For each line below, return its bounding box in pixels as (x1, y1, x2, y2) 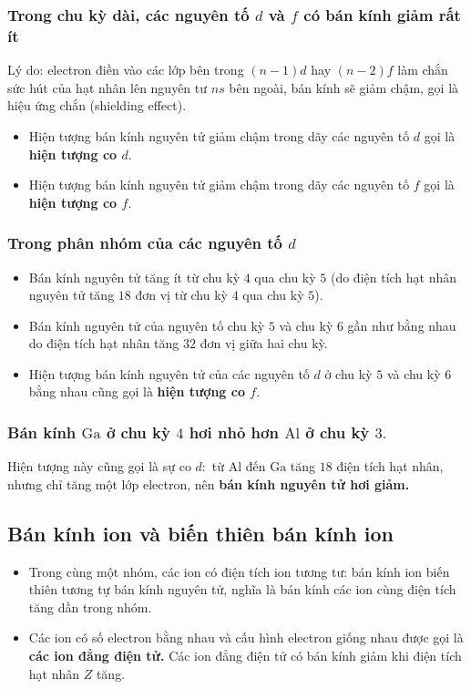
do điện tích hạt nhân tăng (28, 334, 179, 353)
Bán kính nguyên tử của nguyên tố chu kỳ (28, 315, 265, 334)
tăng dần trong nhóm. (28, 597, 152, 616)
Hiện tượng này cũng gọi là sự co (7, 457, 191, 476)
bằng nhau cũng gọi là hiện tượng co (28, 382, 245, 401)
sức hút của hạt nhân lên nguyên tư (7, 77, 208, 97)
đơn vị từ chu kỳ (135, 285, 228, 304)
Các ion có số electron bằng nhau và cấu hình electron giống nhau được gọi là (28, 628, 464, 647)
